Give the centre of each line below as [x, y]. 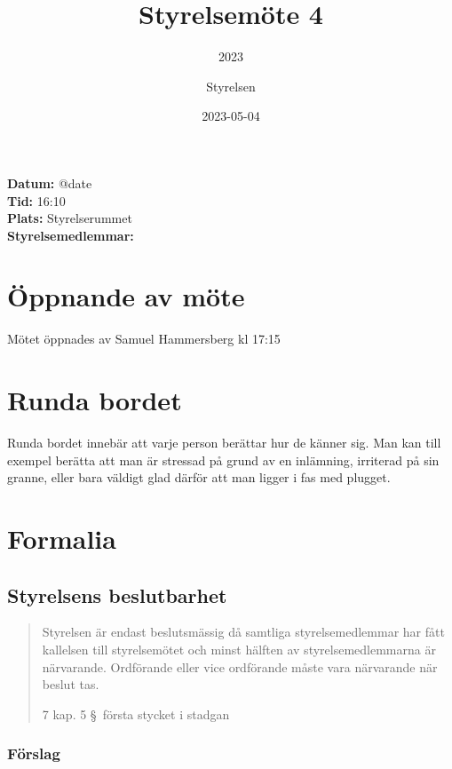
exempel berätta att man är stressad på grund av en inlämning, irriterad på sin [223, 460]
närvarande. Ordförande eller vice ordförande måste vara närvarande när [240, 666]
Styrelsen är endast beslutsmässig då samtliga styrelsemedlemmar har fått [243, 632]
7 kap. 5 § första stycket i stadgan [136, 714]
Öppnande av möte [126, 296]
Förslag [34, 753]
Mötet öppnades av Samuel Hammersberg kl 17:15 [144, 339]
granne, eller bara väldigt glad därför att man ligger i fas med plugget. [199, 477]
